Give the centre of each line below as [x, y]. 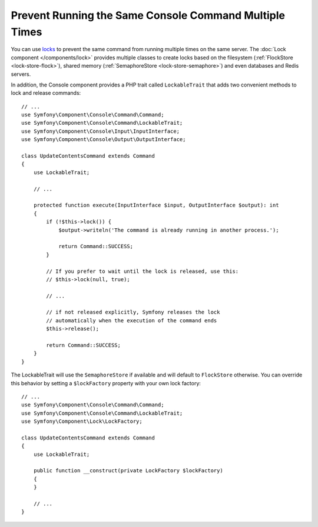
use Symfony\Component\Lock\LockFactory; [82, 421]
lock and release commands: [46, 93]
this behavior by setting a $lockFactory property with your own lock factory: [106, 383]
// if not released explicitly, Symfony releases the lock [133, 312]
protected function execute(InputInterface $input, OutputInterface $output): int [156, 205]
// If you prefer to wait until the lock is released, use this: [143, 271]
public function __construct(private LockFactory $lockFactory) [128, 471]
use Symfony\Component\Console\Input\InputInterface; [100, 131]
